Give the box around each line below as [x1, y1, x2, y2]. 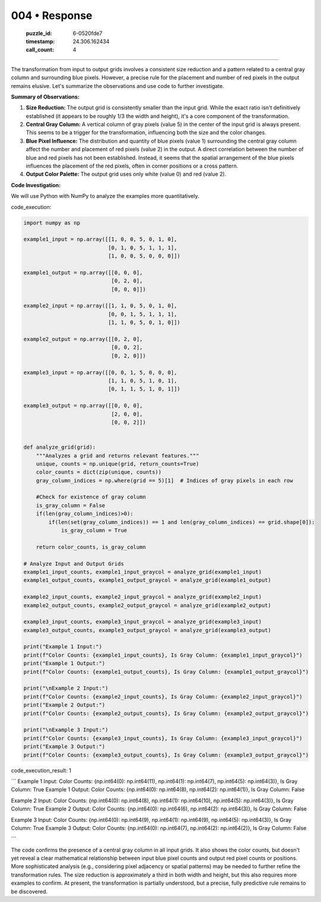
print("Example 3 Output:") [23, 743, 105, 750]
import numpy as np [23, 219, 80, 226]
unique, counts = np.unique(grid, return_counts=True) [36, 461, 199, 467]
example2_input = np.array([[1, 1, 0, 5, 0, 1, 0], [23, 302, 178, 309]
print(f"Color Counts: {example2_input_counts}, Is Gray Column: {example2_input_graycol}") [23, 693, 303, 700]
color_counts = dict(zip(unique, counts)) [36, 469, 162, 475]
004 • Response [11, 9, 93, 22]
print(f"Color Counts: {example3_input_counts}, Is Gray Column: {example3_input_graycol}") [23, 734, 303, 742]
